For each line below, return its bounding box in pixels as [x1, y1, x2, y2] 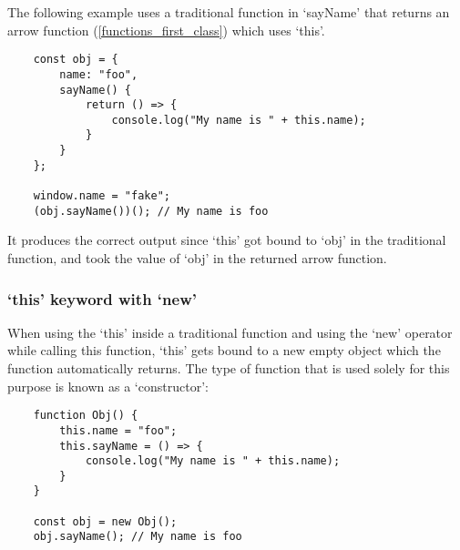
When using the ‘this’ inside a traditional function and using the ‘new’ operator [7, 322, 453, 341]
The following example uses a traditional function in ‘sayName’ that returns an [7, 3, 450, 21]
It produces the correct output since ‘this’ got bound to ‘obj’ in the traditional [7, 230, 446, 250]
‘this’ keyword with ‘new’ [7, 287, 197, 310]
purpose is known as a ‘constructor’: [7, 376, 209, 395]
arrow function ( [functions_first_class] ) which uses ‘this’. [7, 20, 325, 39]
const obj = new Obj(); [33, 514, 178, 528]
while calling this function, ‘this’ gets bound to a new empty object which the [7, 341, 441, 360]
